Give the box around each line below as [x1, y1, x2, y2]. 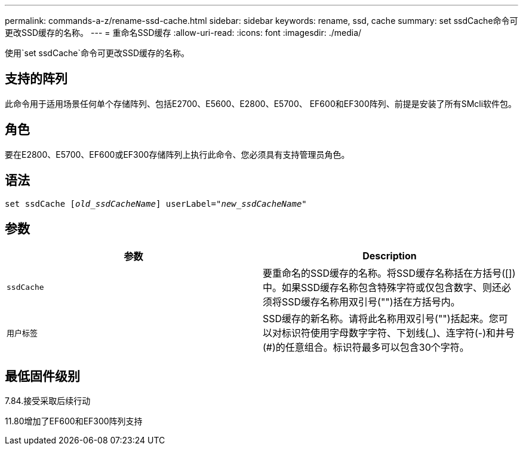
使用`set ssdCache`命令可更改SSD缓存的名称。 [5, 48, 190, 58]
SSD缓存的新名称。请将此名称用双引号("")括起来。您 [263, 313, 499, 325]
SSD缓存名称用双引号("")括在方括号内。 [282, 296, 460, 308]
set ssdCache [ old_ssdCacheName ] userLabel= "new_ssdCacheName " [5, 198, 307, 209]
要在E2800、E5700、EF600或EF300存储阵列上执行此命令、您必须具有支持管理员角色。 [5, 149, 350, 160]
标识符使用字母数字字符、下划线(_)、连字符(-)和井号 [282, 327, 515, 339]
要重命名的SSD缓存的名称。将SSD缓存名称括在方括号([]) [263, 267, 516, 280]
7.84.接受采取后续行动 [5, 396, 91, 406]
